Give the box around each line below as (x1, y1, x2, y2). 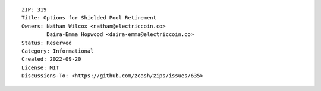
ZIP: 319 (21, 6, 47, 13)
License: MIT (21, 64, 59, 71)
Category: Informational (21, 47, 94, 54)
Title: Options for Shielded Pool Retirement (21, 15, 157, 21)
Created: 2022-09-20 (21, 56, 81, 63)
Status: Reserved (21, 39, 72, 46)
